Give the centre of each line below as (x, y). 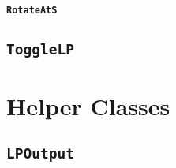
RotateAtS (32, 10)
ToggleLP (40, 49)
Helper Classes (88, 105)
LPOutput (40, 154)
